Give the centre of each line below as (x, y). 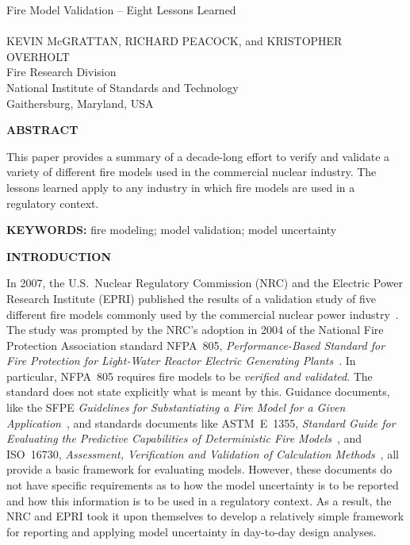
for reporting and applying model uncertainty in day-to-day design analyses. (192, 531)
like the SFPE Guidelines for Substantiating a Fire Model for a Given (176, 407)
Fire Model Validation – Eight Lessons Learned (121, 10)
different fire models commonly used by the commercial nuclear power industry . (203, 314)
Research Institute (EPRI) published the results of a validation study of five (192, 298)
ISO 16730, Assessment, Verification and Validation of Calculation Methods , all (203, 453)
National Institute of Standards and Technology (123, 87)
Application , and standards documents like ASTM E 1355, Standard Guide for (201, 422)
